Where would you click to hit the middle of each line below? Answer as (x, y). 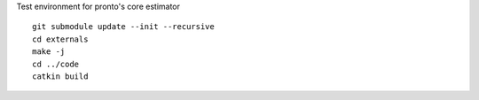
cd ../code (56, 64)
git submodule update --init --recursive (123, 27)
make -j (49, 52)
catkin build (60, 76)
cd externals (60, 39)
